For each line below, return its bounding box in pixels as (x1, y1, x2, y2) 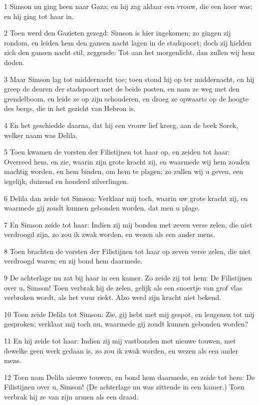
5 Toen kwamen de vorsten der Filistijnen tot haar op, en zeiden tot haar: (4, 146, 230, 157)
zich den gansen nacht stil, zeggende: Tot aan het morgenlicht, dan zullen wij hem (4, 47, 255, 57)
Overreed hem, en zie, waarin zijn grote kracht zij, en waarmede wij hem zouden (4, 156, 250, 166)
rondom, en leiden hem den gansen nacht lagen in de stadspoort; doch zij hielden (4, 37, 252, 47)
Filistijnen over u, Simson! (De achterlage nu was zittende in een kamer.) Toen (4, 381, 245, 392)
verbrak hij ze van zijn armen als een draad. (4, 391, 139, 401)
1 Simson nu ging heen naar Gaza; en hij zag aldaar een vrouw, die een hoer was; (4, 1, 253, 11)
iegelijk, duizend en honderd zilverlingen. (4, 175, 129, 186)
